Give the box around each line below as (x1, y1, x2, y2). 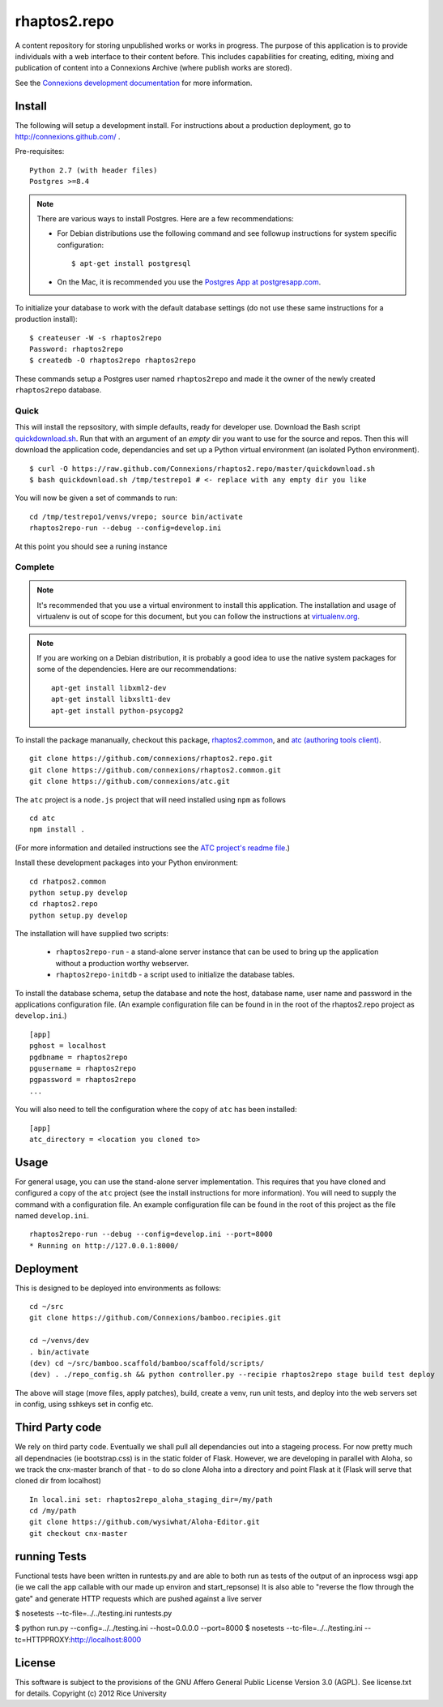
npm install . (29, 825, 85, 834)
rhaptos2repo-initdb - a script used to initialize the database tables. (55, 969, 295, 980)
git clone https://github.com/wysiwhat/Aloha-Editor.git (29, 1517, 261, 1527)
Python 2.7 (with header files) (29, 165, 158, 174)
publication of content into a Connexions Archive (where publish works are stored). (15, 63, 292, 73)
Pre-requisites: (15, 147, 65, 156)
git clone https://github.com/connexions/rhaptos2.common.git (29, 765, 282, 774)
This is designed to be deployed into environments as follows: (15, 1283, 222, 1293)
